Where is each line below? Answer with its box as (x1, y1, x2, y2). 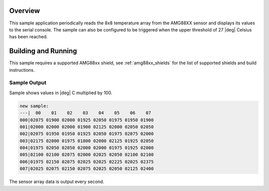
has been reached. (9, 34, 48, 40)
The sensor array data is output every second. (9, 179, 105, 185)
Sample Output (9, 79, 47, 86)
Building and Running (9, 47, 77, 55)
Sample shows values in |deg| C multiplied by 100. (9, 90, 113, 96)
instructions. (9, 67, 35, 73)
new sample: (19, 103, 49, 109)
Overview (9, 6, 40, 15)
